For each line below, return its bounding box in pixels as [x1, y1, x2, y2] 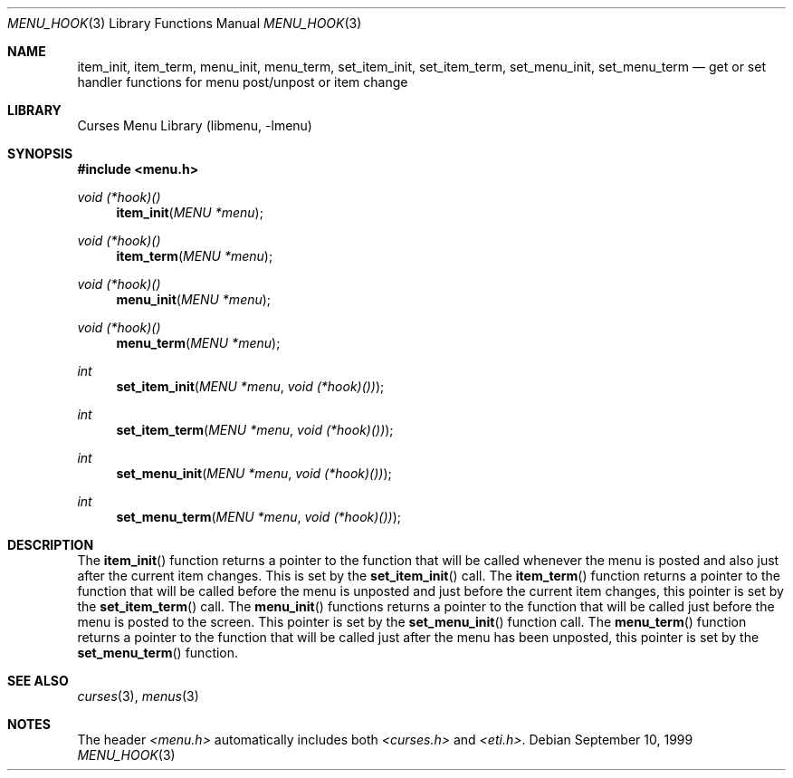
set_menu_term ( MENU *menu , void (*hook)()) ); [116, 509, 402, 524]
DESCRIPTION [7, 537, 94, 552]
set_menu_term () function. [77, 645, 239, 660]
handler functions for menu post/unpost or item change [77, 74, 408, 90]
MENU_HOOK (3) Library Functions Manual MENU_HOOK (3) [7, 15, 362, 31]
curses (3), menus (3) [77, 688, 199, 704]
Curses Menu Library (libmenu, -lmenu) [77, 118, 312, 133]
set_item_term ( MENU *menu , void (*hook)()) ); [116, 422, 394, 437]
